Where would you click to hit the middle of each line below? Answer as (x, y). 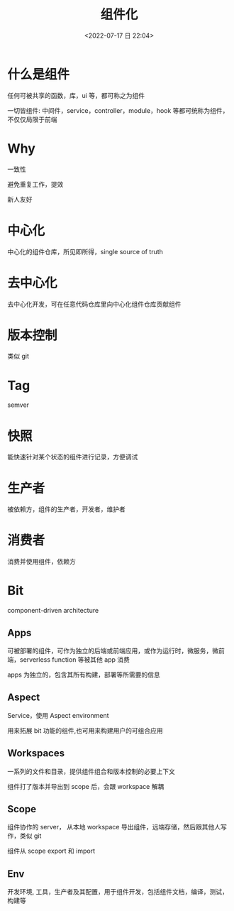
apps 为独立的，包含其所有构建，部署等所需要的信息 (84, 675)
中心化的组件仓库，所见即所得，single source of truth (85, 251)
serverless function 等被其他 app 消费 (74, 659)
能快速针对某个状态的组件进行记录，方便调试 (73, 457)
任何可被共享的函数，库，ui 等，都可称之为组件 (76, 95)
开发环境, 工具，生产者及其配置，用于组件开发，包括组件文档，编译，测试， (118, 892)
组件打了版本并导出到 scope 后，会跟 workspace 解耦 (86, 786)
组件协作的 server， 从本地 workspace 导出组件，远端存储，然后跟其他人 (114, 827)
